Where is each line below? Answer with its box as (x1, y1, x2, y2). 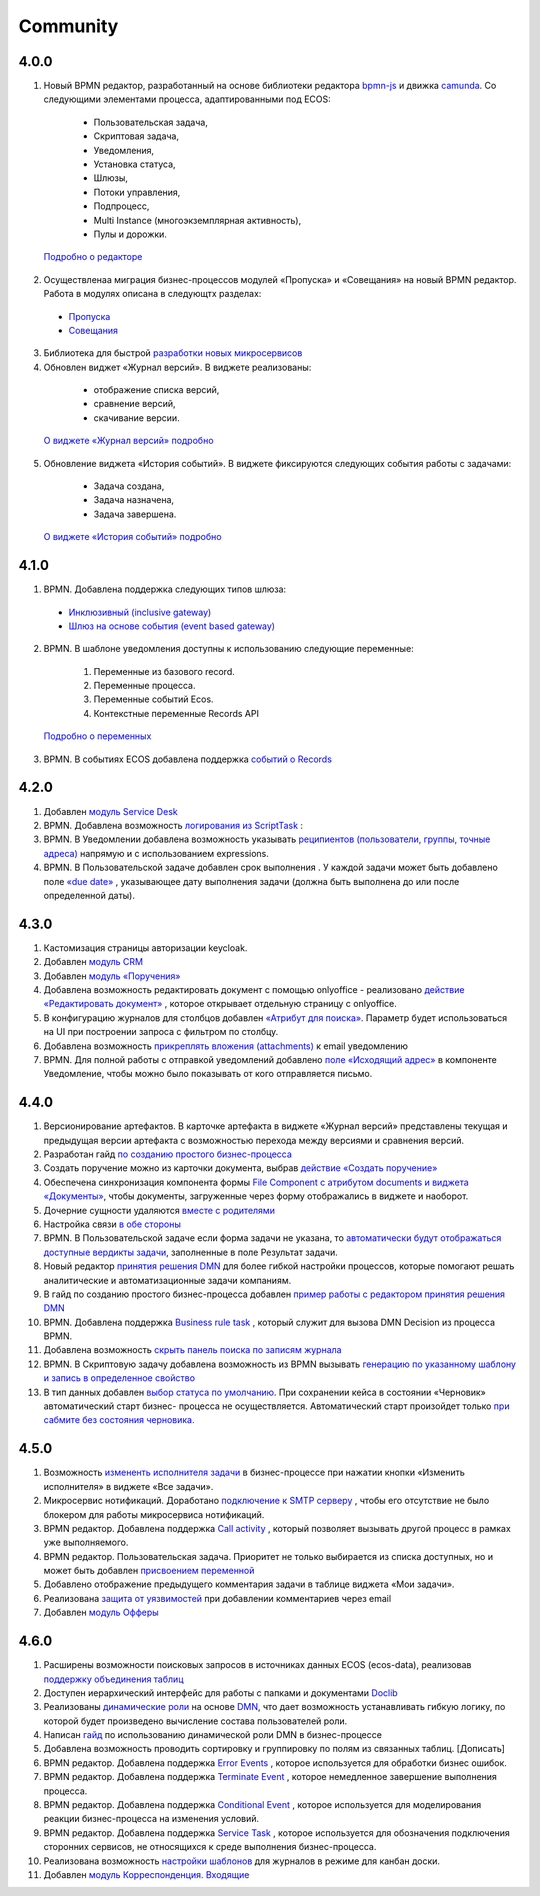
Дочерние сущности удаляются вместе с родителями (43, 1204, 275, 1216)
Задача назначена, (93, 494, 175, 506)
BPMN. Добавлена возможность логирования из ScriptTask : (43, 819, 304, 831)
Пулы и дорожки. (93, 228, 167, 240)
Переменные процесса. (93, 680, 196, 692)
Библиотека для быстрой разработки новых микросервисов (43, 347, 303, 359)
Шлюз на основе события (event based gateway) (68, 620, 275, 632)
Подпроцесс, (93, 200, 150, 212)
